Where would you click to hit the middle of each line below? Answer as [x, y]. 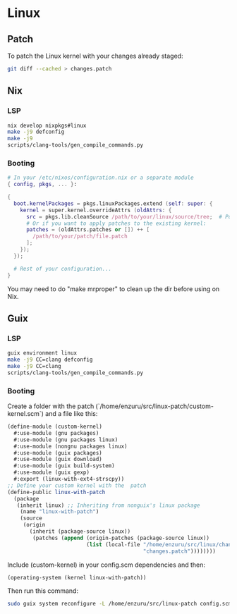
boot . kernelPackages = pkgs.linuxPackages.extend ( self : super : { [113, 203]
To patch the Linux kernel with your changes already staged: [95, 56]
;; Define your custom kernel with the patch [77, 485]
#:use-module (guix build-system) [64, 466]
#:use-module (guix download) [58, 460]
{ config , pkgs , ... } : [42, 185]
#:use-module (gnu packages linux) [66, 440]
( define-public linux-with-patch [56, 492]
